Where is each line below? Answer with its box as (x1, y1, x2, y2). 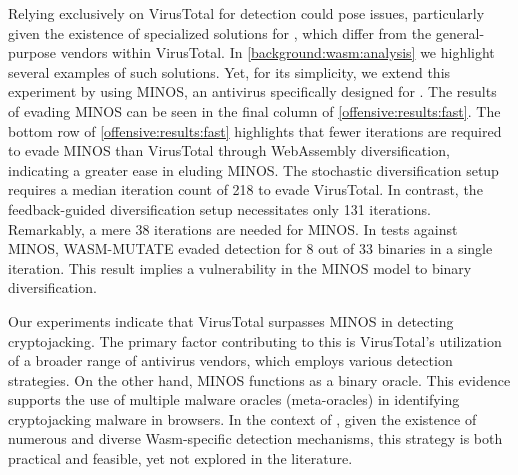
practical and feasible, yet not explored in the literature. (8, 448, 353, 469)
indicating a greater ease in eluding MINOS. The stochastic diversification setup (8, 159, 499, 180)
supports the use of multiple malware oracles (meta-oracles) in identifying (8, 389, 460, 410)
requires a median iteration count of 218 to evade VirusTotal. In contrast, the (8, 179, 483, 200)
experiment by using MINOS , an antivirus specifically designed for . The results (8, 81, 497, 102)
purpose (8, 42, 56, 63)
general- (435, 22, 485, 43)
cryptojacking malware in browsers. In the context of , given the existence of (8, 408, 477, 429)
